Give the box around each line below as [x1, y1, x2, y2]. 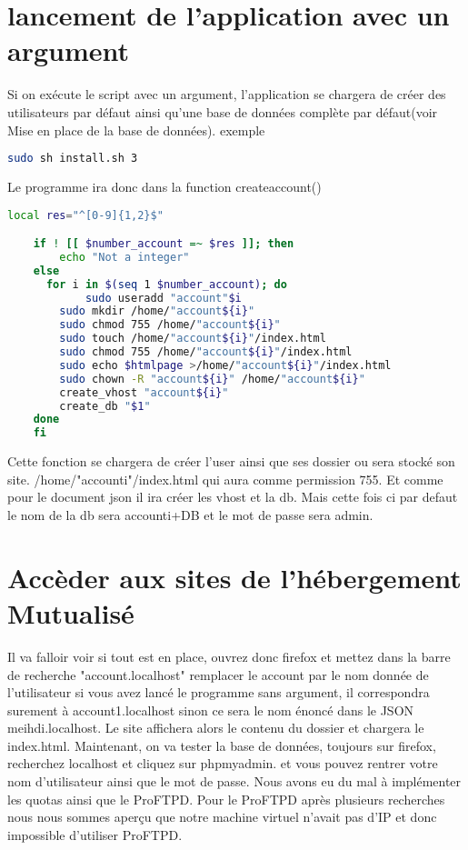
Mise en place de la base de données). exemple [7, 120, 265, 139]
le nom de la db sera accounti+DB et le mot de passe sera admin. [7, 505, 373, 524]
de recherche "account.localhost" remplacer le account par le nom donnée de [7, 665, 429, 684]
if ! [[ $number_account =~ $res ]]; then [33, 237, 294, 251]
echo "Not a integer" [59, 250, 190, 264]
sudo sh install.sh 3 [7, 152, 138, 165]
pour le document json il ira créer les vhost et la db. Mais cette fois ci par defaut [7, 487, 458, 506]
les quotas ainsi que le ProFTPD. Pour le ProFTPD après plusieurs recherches [7, 789, 445, 808]
